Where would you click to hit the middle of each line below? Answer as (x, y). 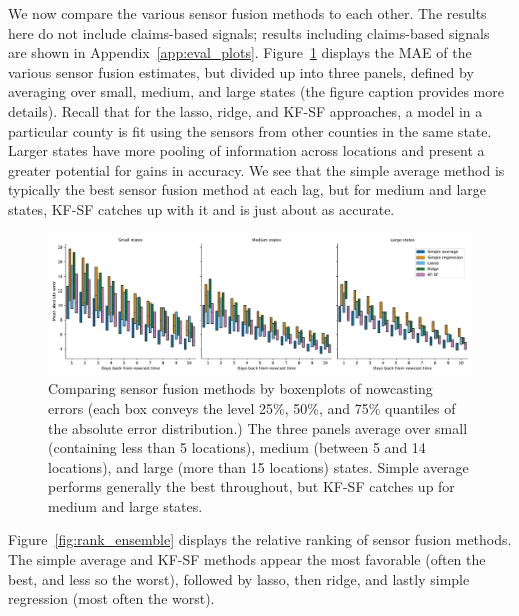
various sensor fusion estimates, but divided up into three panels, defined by (241, 71)
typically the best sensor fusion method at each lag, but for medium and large (247, 189)
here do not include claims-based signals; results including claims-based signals (249, 32)
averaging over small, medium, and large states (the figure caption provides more (256, 91)
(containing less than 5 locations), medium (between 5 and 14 (237, 447)
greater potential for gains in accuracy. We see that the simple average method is (256, 169)
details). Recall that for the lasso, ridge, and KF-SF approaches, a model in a (245, 110)
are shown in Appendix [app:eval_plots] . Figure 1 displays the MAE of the (240, 52)
